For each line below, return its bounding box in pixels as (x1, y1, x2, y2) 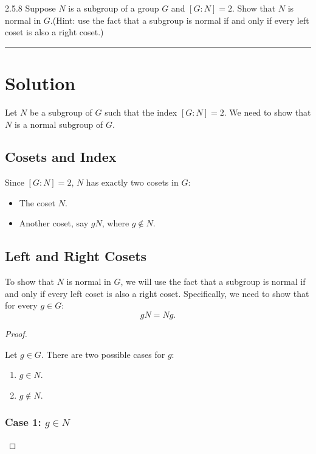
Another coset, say (19, 217, 89, 229)
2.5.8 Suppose (5, 2, 56, 14)
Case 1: (5, 414, 41, 430)
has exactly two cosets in (86, 176, 179, 189)
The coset (19, 196, 55, 209)
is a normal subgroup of (14, 117, 103, 130)
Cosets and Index (5, 147, 117, 166)
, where (101, 217, 129, 229)
